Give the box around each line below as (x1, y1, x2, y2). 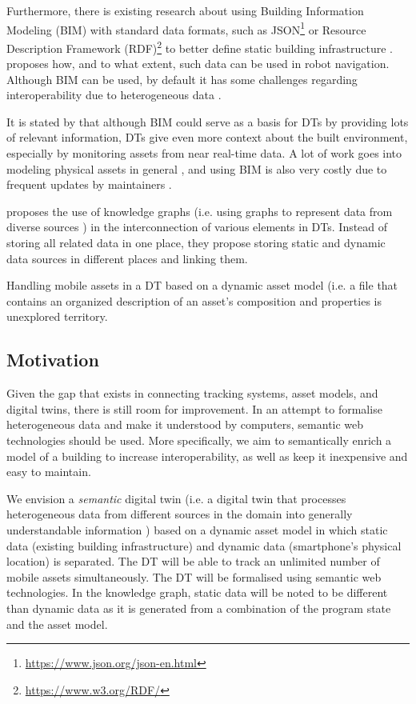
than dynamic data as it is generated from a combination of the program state (6, 599, 391, 616)
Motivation (6, 347, 99, 372)
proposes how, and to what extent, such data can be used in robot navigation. (6, 55, 390, 72)
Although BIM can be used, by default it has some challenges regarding (6, 70, 358, 87)
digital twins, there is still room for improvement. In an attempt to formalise (6, 400, 382, 417)
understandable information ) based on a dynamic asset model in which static (6, 521, 388, 538)
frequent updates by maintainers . (6, 176, 172, 193)
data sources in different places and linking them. (6, 250, 248, 266)
